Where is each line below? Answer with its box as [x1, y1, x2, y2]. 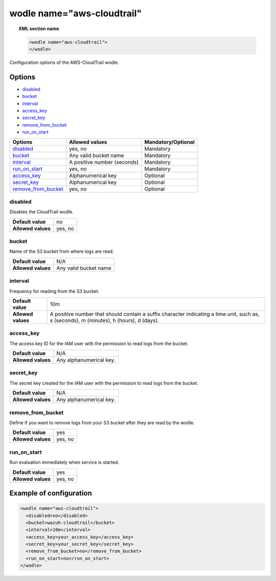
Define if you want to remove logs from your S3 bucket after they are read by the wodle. [9, 420, 195, 426]
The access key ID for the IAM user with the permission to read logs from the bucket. [9, 340, 189, 347]
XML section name [18, 26, 59, 32]
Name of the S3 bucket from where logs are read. [9, 248, 114, 255]
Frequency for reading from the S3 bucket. [9, 288, 100, 294]
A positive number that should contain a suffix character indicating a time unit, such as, [50, 310, 260, 318]
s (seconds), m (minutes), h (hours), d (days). [50, 317, 159, 324]
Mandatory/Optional [144, 138, 195, 146]
